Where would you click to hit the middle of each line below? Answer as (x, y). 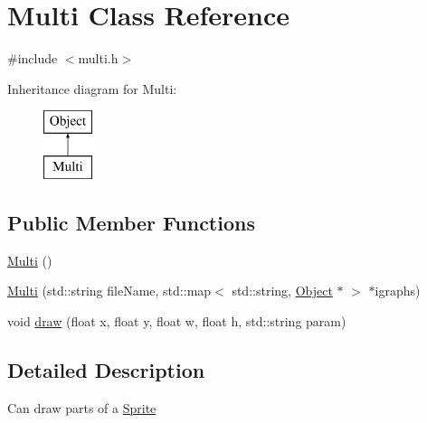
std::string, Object (282, 291)
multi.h (98, 58)
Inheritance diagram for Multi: (92, 88)
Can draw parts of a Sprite (82, 407)
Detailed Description (106, 369)
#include (33, 58)
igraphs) (398, 291)
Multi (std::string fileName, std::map (109, 291)
